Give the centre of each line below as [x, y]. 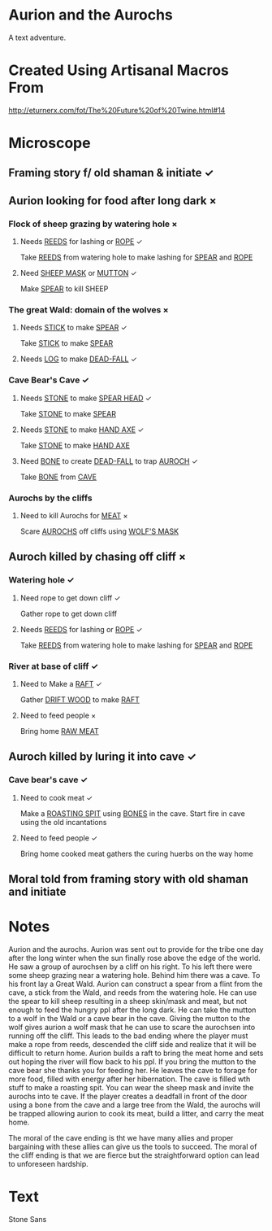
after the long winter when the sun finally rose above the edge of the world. [135, 958]
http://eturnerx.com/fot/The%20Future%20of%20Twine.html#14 [117, 110]
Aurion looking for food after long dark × [112, 201]
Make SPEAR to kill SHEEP [64, 289]
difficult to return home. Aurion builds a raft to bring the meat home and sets [136, 1053]
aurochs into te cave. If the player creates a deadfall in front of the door [128, 1097]
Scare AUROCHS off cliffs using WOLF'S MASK [99, 531]
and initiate [37, 892]
